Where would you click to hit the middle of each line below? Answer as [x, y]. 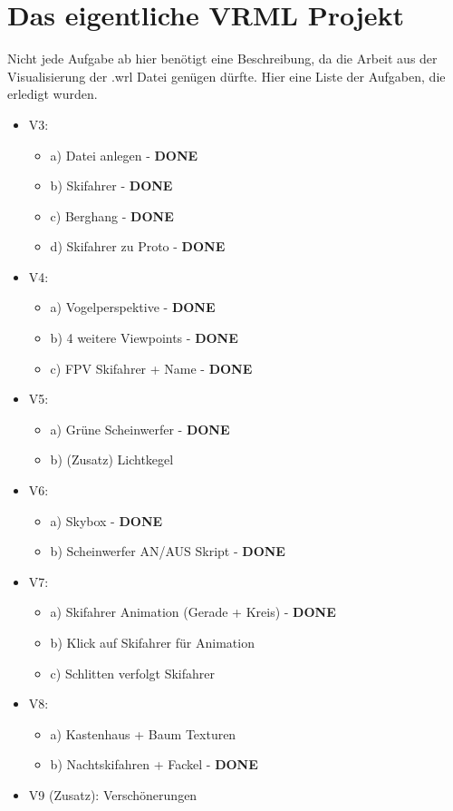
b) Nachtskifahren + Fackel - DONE [154, 764]
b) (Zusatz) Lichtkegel [112, 459]
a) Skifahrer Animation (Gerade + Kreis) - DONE [193, 612]
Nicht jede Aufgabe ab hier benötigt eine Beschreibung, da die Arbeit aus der [222, 59]
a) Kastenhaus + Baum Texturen [143, 733]
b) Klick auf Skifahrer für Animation [152, 642]
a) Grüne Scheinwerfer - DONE [140, 429]
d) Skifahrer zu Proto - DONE [138, 246]
